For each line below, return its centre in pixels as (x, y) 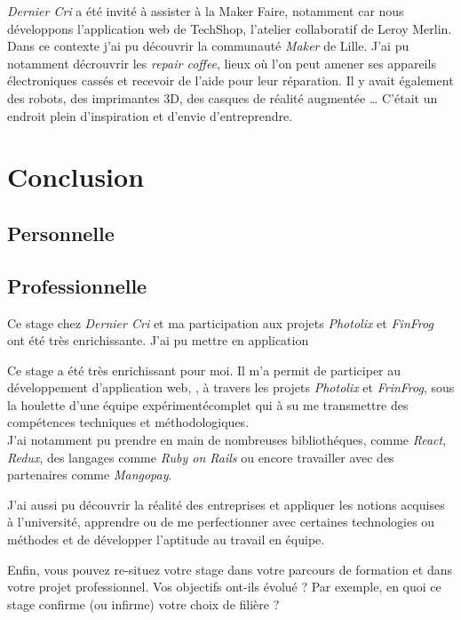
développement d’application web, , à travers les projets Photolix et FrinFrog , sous (231, 387)
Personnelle (61, 233)
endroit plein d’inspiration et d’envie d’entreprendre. (150, 115)
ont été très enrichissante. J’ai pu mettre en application (158, 340)
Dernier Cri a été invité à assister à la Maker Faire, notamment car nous (206, 11)
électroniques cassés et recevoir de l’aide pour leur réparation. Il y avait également (230, 81)
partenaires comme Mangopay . (90, 475)
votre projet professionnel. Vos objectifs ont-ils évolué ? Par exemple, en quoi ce (224, 587)
